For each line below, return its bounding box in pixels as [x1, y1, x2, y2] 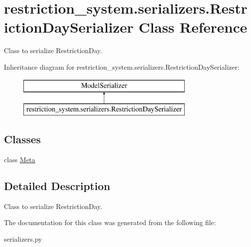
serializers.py [4, 233, 42, 244]
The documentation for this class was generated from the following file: [4, 217, 216, 228]
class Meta [4, 154, 36, 164]
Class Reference [138, 17, 248, 37]
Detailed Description [4, 178, 111, 193]
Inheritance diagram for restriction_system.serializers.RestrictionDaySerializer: [4, 61, 240, 72]
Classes [4, 132, 41, 147]
